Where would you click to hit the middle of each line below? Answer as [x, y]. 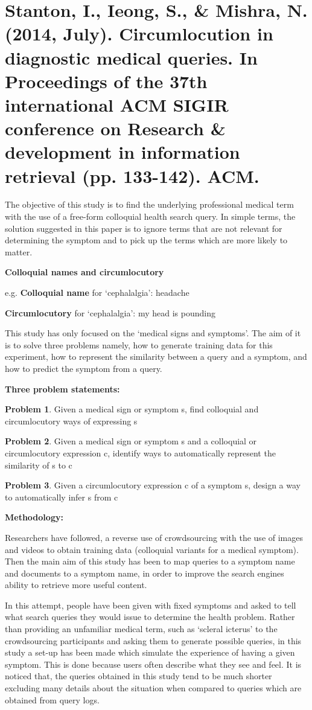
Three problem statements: [62, 389]
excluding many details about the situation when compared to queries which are [153, 688]
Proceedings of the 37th [106, 81]
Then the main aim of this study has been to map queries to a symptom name [150, 561]
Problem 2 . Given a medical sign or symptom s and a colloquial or [131, 441]
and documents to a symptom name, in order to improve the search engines [145, 573]
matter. [19, 251]
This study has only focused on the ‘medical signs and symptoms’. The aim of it [153, 333]
